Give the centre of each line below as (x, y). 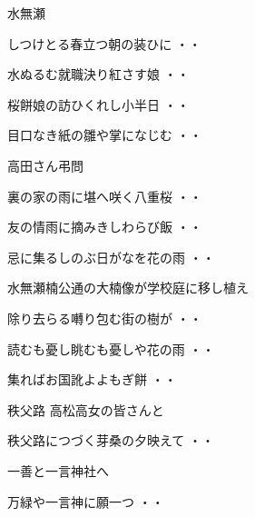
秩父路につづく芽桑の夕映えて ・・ (111, 440)
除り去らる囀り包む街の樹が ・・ (105, 318)
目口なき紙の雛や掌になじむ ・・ (105, 135)
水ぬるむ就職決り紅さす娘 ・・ (98, 74)
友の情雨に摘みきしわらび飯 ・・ (105, 227)
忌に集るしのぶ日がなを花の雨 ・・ (111, 257)
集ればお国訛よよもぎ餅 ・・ (92, 379)
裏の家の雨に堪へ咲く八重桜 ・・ (105, 196)
